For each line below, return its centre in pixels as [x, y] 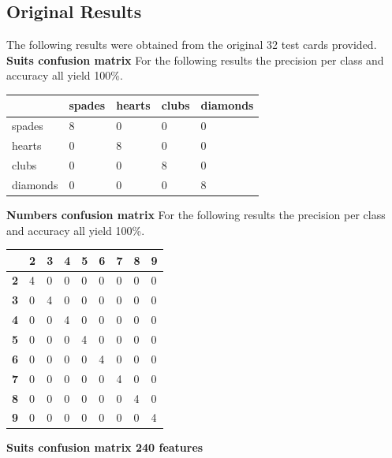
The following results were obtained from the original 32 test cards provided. [192, 45]
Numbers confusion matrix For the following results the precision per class [196, 214]
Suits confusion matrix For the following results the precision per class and [195, 60]
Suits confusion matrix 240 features [105, 447]
